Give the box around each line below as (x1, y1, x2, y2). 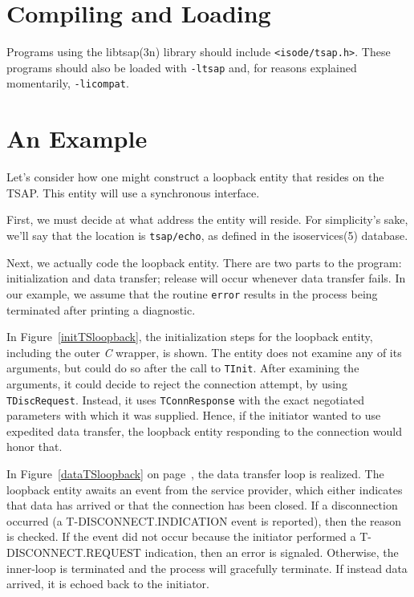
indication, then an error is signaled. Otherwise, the (144, 543, 399, 560)
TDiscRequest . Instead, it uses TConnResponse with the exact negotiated (6, 391, 364, 408)
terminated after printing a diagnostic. (6, 301, 196, 318)
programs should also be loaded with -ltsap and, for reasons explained (6, 59, 357, 75)
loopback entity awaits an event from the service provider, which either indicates (6, 481, 403, 497)
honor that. (6, 438, 63, 455)
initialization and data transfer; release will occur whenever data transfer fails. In (6, 270, 406, 286)
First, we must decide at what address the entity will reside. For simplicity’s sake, (6, 211, 408, 228)
